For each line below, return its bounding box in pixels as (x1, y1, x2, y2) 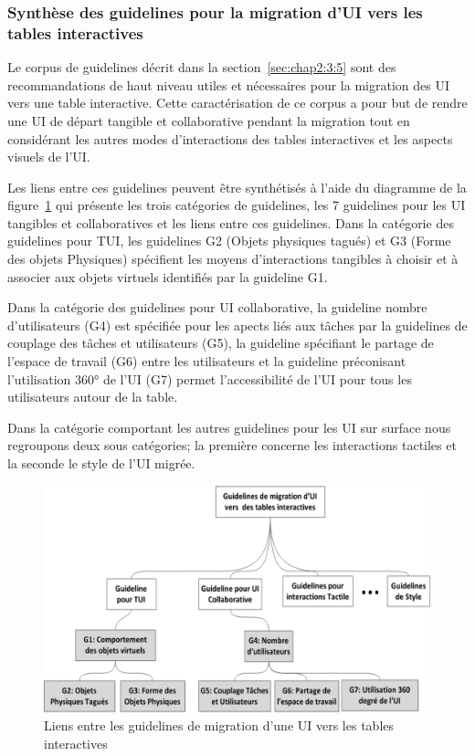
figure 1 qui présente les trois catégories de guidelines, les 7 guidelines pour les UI (7, 195, 466, 215)
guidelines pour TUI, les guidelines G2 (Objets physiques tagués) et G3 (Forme (7, 231, 451, 250)
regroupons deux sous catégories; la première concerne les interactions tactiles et (7, 436, 457, 455)
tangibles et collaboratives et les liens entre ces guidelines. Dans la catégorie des (7, 213, 454, 232)
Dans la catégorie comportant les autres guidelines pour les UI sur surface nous (7, 417, 451, 436)
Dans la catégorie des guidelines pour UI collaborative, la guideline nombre (7, 298, 427, 317)
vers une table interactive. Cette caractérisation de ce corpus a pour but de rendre (7, 93, 468, 112)
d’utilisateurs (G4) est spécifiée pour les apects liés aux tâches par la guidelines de (7, 315, 468, 334)
